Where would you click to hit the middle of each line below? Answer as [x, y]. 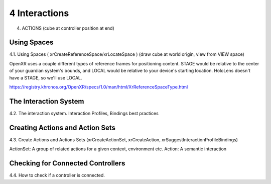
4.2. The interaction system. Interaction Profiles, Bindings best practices [84, 113]
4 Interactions [39, 13]
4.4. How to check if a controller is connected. [57, 175]
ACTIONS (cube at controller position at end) [68, 28]
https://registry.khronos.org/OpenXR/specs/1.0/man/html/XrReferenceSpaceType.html [99, 87]
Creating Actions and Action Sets [62, 127]
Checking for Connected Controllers [67, 163]
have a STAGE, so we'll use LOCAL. [46, 77]
